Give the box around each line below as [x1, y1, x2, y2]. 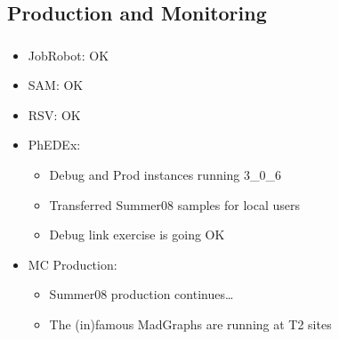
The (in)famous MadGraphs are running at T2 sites [49, 315, 332, 334]
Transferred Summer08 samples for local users [49, 195, 300, 214]
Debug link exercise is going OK [49, 225, 225, 244]
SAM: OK [28, 76, 84, 94]
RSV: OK [28, 105, 81, 124]
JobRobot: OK [28, 45, 109, 64]
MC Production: [28, 255, 117, 273]
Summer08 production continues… [49, 285, 234, 304]
